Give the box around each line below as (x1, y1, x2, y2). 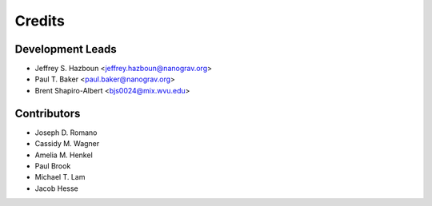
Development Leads (14, 42, 118, 56)
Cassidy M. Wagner (34, 139, 100, 149)
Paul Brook (34, 160, 71, 171)
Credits (14, 12, 66, 30)
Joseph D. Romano (34, 128, 98, 137)
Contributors (14, 106, 81, 120)
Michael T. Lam (34, 172, 86, 182)
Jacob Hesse (34, 184, 79, 193)
